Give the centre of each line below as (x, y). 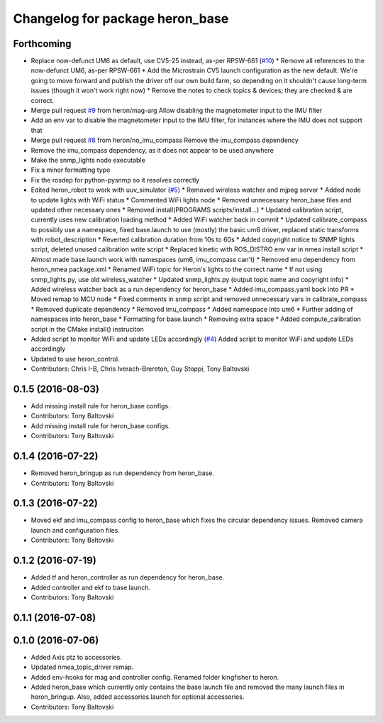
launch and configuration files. (76, 530)
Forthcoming (42, 44)
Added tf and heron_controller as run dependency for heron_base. (128, 577)
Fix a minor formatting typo (71, 170)
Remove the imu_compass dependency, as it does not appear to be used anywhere (152, 150)
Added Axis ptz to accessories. (76, 657)
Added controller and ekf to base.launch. (90, 587)
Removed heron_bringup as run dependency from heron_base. (122, 473)
